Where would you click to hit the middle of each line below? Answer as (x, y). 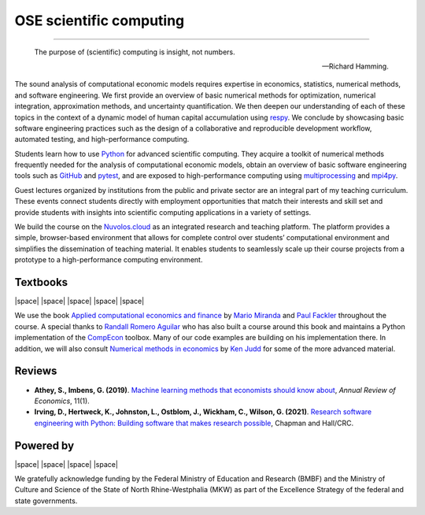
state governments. (46, 501)
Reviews (36, 371)
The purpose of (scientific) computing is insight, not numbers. (135, 52)
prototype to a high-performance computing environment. (109, 260)
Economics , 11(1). (62, 401)
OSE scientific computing (100, 20)
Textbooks (41, 282)
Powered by (44, 445)
